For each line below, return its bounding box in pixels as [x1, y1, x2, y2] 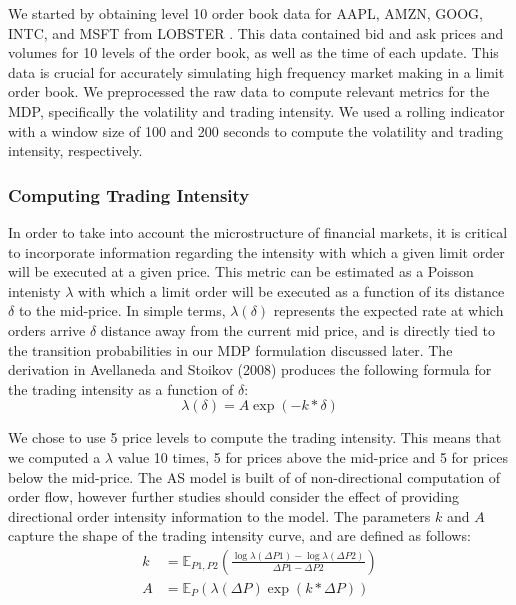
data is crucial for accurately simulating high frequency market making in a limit [8, 61, 505, 82]
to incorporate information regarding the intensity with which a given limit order [8, 241, 505, 262]
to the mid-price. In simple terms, [18, 300, 226, 321]
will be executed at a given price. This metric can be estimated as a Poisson [8, 261, 474, 282]
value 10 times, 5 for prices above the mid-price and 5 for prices [117, 446, 509, 467]
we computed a [8, 446, 101, 467]
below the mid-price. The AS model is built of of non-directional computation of [8, 466, 501, 487]
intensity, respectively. [8, 140, 143, 161]
